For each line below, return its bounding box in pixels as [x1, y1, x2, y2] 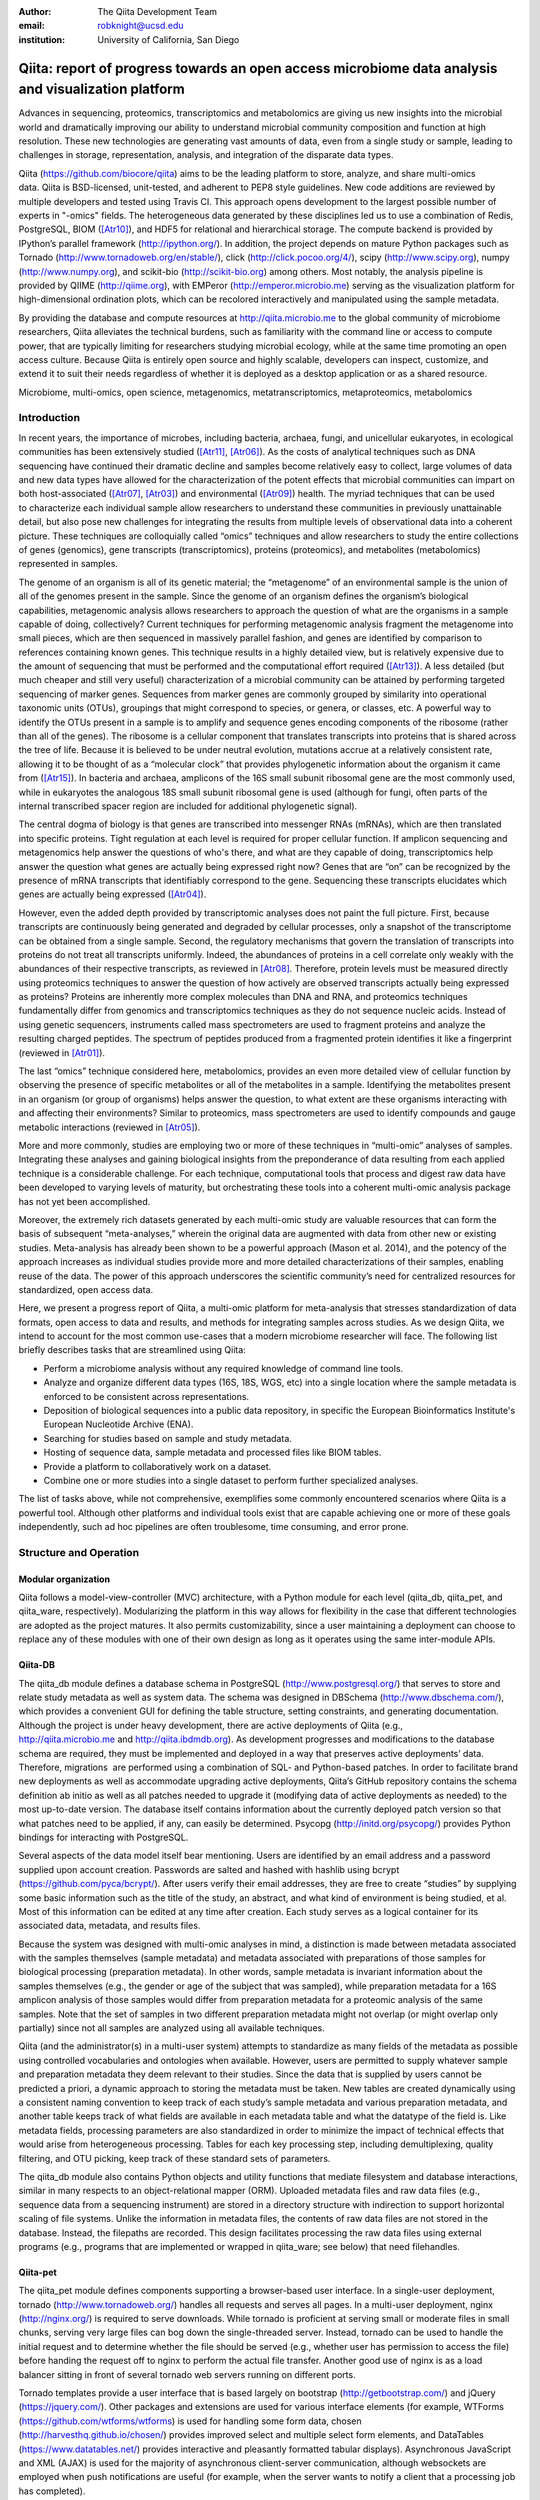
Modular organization [18, 1573, 110, 1585]
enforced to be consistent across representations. [43, 1390, 250, 1402]
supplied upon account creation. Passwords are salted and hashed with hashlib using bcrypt [18, 1863, 400, 1875]
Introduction [18, 411, 80, 425]
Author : [18, 6, 52, 17]
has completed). [18, 2485, 86, 2497]
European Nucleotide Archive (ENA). [43, 1418, 194, 1430]
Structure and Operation [18, 1545, 140, 1559]
